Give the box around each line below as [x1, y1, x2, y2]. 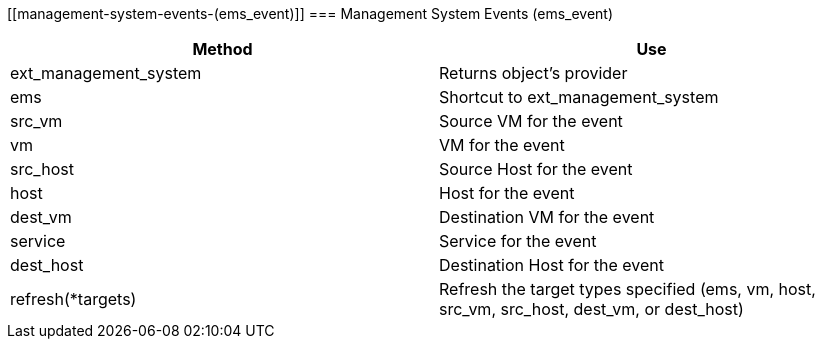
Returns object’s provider [439, 63, 628, 83]
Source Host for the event [439, 159, 633, 179]
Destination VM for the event [439, 207, 655, 227]
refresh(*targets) [10, 289, 137, 309]
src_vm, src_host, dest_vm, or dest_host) [439, 299, 744, 319]
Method [192, 39, 253, 59]
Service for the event [439, 231, 597, 251]
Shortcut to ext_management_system [439, 87, 719, 107]
